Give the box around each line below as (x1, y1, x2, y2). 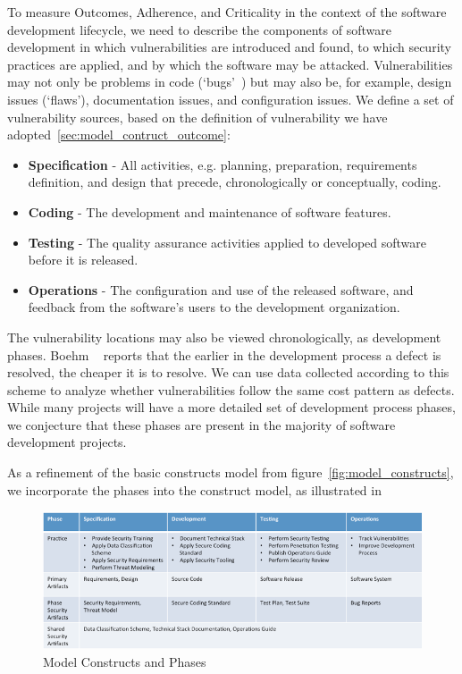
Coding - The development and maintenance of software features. (28, 202, 391, 221)
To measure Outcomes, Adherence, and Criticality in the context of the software (7, 3, 447, 21)
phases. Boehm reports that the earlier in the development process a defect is (7, 345, 441, 364)
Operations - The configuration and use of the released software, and (28, 280, 414, 299)
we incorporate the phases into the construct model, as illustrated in (7, 480, 382, 499)
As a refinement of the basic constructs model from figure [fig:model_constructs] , (7, 463, 454, 482)
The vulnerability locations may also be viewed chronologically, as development (7, 327, 441, 346)
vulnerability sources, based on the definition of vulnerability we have (7, 107, 388, 126)
